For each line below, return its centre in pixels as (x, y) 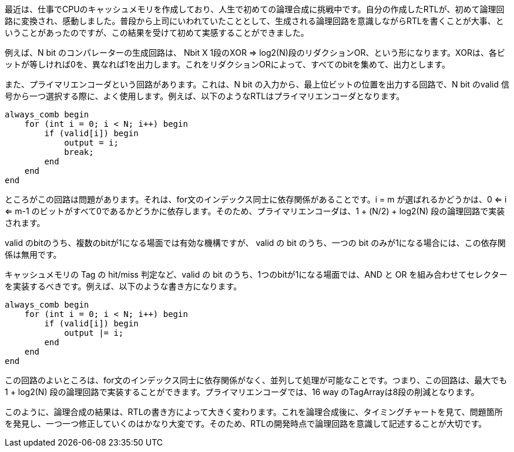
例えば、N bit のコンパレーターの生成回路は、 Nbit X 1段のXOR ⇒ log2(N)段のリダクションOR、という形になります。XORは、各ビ (255, 53)
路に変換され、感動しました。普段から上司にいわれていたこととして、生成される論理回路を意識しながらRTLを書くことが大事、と (254, 21)
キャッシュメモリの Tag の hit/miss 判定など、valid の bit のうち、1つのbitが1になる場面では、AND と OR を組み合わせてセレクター (256, 274)
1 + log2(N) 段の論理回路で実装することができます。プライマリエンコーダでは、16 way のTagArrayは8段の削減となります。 (242, 392)
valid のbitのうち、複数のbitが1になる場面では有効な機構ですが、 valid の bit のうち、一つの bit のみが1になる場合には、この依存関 (255, 243)
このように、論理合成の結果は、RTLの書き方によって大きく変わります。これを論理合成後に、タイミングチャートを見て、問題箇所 (254, 412)
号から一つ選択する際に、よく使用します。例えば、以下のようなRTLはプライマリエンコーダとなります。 (205, 96)
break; (79, 152)
